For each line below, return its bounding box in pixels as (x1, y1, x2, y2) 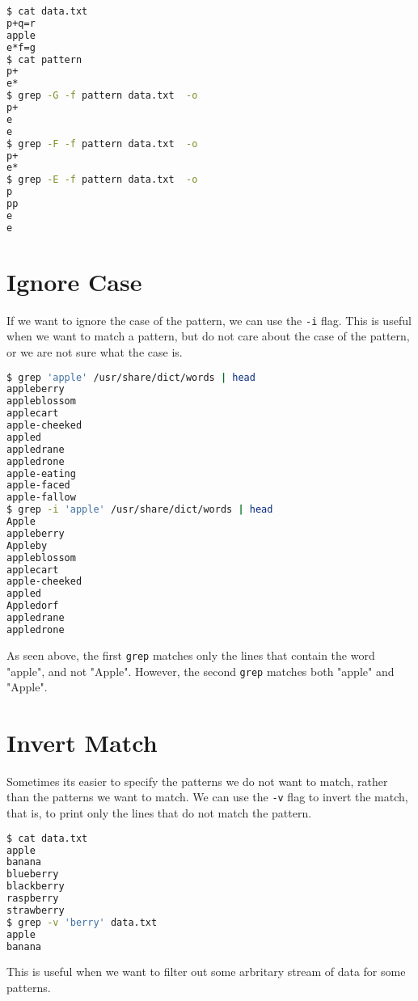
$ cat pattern (6, 53, 82, 65)
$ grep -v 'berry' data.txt (6, 916, 158, 928)
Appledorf (6, 600, 59, 612)
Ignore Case (6, 264, 142, 298)
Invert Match (6, 725, 158, 758)
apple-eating (6, 467, 76, 479)
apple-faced (6, 479, 70, 492)
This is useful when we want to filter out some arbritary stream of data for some (6, 963, 406, 980)
